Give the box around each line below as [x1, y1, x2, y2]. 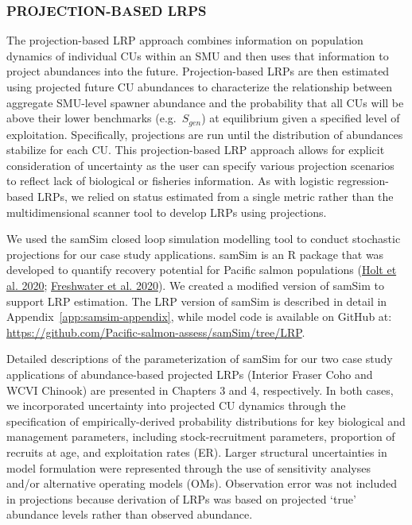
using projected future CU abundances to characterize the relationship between [6, 79, 392, 95]
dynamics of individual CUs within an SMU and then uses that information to [6, 47, 389, 64]
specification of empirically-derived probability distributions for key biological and [6, 412, 406, 429]
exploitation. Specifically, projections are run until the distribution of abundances [6, 125, 403, 142]
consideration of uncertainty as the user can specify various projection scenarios [6, 156, 395, 173]
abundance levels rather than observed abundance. [6, 506, 253, 523]
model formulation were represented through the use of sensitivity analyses [6, 459, 371, 476]
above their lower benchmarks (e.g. [6, 110, 177, 126]
